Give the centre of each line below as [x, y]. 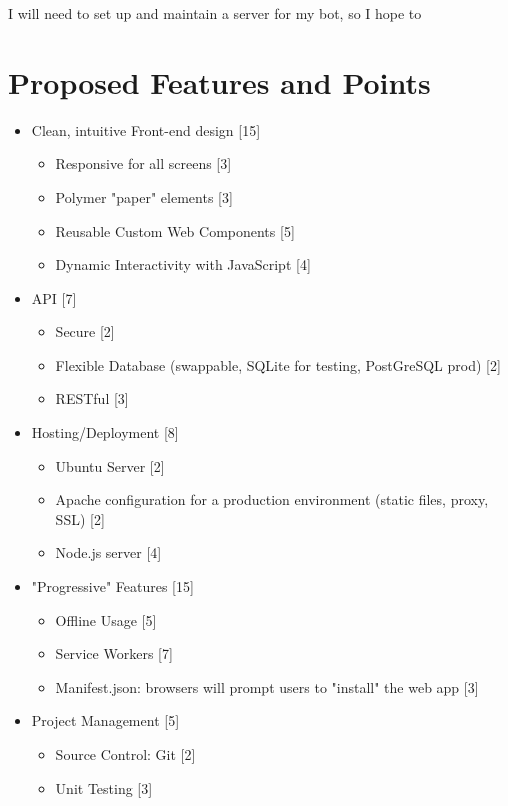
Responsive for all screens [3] [143, 163]
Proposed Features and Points [219, 81]
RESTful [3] [92, 398]
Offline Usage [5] [106, 619]
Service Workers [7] [114, 653]
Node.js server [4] [108, 552]
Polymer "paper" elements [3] [144, 196]
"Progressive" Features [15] [112, 586]
